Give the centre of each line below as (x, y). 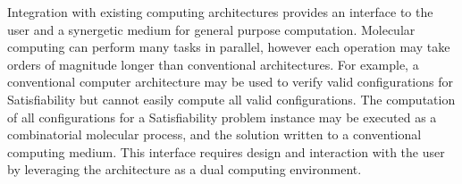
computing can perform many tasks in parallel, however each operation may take (229, 47)
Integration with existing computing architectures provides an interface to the (220, 12)
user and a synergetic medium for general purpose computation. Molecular (211, 29)
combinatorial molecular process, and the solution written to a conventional (214, 134)
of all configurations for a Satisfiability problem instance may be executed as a (222, 117)
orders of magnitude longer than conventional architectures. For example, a (213, 64)
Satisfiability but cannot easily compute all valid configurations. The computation (231, 99)
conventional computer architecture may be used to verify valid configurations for (230, 82)
